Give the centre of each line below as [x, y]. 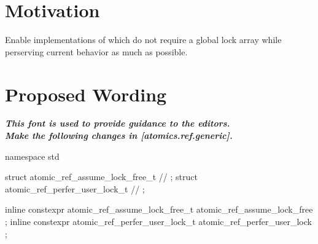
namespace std [32, 156]
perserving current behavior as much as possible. [96, 51]
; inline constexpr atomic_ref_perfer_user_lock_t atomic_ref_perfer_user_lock [158, 221]
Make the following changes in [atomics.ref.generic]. [119, 136]
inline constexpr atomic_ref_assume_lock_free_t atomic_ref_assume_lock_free [159, 209]
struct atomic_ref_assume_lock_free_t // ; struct [101, 177]
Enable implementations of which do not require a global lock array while [143, 40]
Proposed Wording [86, 94]
